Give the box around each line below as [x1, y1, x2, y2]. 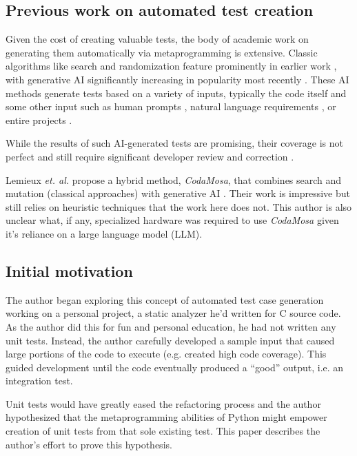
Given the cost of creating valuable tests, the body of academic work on [6, 32, 309, 46]
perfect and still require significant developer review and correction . [6, 149, 294, 163]
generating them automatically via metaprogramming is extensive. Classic [6, 45, 318, 59]
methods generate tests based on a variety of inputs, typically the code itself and [6, 85, 347, 100]
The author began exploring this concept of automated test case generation [6, 292, 324, 307]
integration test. [6, 373, 73, 388]
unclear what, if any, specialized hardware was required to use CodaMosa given [6, 213, 339, 227]
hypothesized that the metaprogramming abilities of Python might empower [6, 410, 327, 424]
